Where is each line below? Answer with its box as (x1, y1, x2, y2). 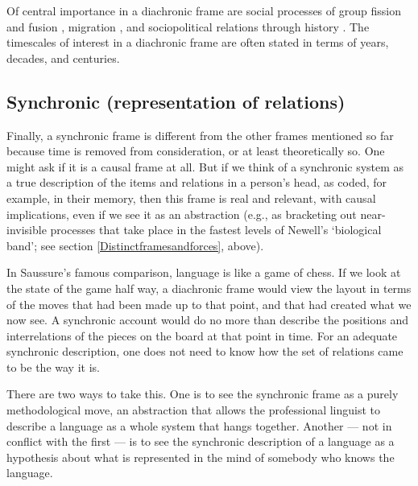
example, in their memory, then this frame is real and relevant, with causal (6, 189, 376, 206)
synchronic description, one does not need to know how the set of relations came (6, 343, 404, 360)
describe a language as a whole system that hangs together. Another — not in (6, 417, 392, 434)
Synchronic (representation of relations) (6, 89, 346, 113)
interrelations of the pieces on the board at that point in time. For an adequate (6, 327, 398, 344)
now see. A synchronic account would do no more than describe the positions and (6, 311, 409, 328)
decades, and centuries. (6, 49, 120, 66)
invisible (6, 221, 47, 238)
